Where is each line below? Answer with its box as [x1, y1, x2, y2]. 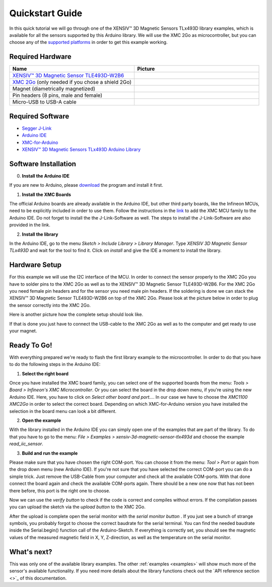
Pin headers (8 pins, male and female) [12, 92, 103, 99]
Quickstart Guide [9, 8, 83, 19]
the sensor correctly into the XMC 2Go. [9, 302, 91, 308]
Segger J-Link [22, 125, 52, 131]
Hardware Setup [9, 260, 61, 270]
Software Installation [9, 159, 77, 168]
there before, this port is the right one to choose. [9, 488, 110, 494]
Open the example [22, 417, 61, 423]
